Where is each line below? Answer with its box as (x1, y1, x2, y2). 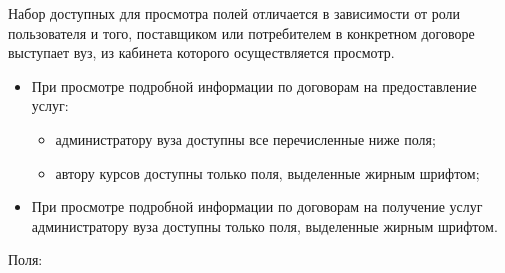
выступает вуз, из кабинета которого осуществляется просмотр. (8, 42, 395, 63)
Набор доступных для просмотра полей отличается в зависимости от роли (8, 3, 461, 23)
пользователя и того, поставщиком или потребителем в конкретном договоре (8, 22, 475, 43)
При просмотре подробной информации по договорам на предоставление (31, 75, 477, 96)
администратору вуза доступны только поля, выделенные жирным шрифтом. (31, 215, 498, 236)
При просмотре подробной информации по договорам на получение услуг (31, 196, 483, 217)
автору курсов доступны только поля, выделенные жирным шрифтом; (55, 162, 480, 183)
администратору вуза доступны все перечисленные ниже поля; (55, 128, 436, 149)
